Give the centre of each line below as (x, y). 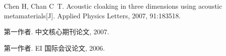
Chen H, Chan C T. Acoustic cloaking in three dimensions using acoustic (113, 6)
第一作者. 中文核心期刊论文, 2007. (56, 32)
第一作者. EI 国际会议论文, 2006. (55, 48)
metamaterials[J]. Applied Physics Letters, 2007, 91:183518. (92, 15)
